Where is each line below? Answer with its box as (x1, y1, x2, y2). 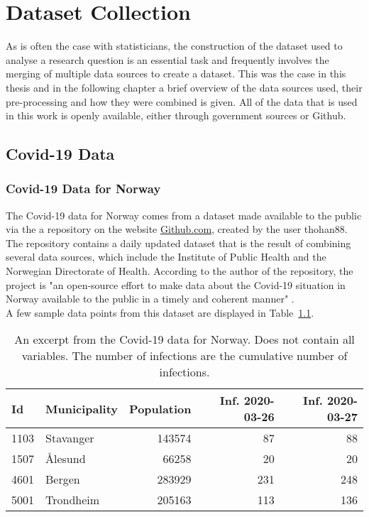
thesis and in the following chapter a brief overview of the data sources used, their (6, 80, 363, 94)
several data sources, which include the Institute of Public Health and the (6, 249, 326, 264)
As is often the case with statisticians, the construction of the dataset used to (6, 38, 343, 53)
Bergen (45, 471, 80, 488)
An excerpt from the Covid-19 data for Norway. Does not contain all (14, 331, 355, 348)
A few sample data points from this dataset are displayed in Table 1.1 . (6, 305, 314, 320)
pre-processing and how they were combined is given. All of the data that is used (6, 94, 358, 109)
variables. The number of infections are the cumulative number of (21, 347, 348, 364)
